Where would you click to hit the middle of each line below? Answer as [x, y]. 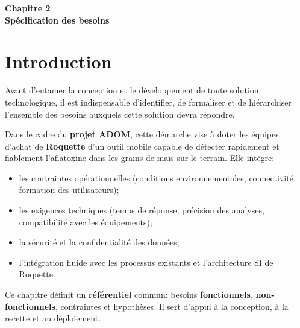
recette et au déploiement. [53, 318]
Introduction [58, 61]
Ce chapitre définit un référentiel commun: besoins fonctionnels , [129, 295]
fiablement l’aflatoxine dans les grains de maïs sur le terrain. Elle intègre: [140, 158]
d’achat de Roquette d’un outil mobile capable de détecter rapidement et [142, 146]
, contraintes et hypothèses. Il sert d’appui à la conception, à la [172, 306]
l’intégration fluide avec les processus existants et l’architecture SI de [146, 262]
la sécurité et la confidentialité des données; [99, 242]
